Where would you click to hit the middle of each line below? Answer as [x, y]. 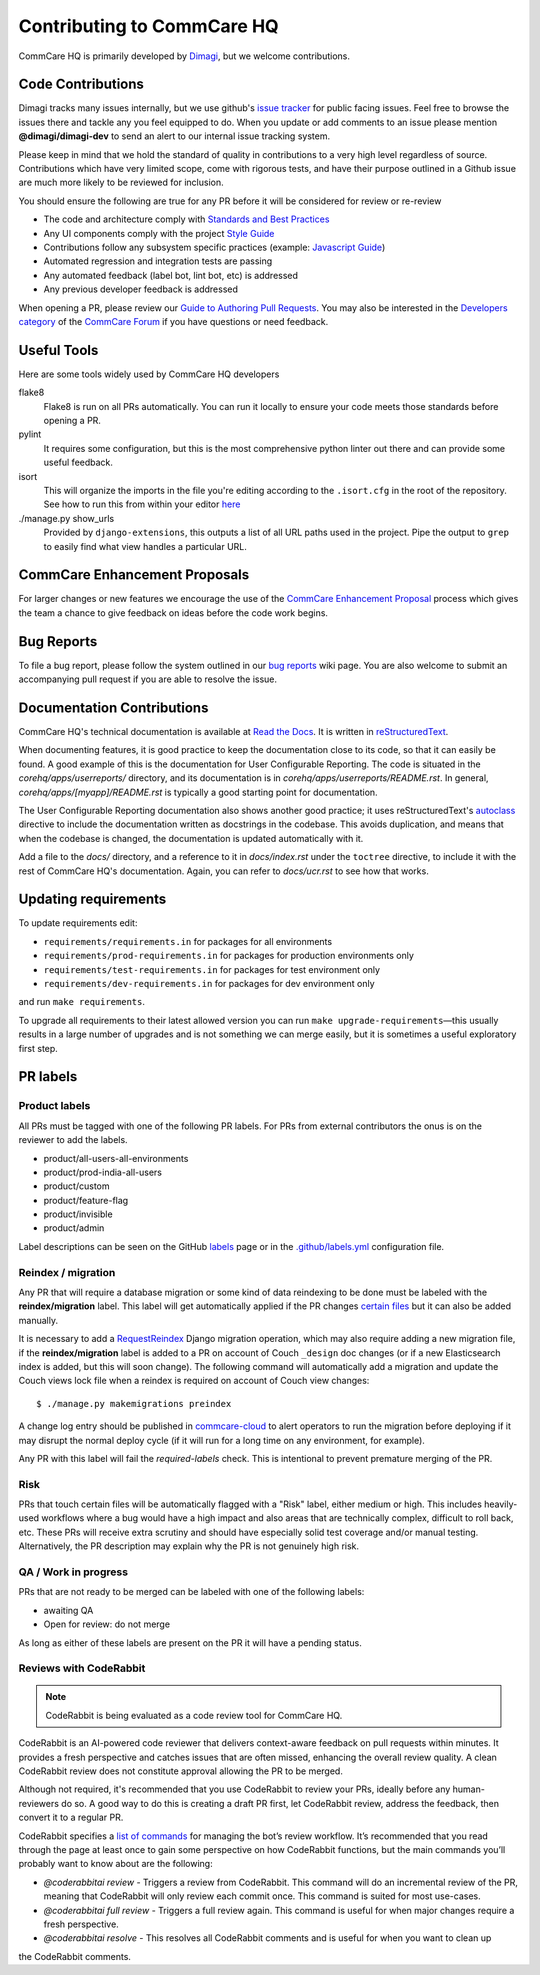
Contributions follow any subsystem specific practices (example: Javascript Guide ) [214, 247]
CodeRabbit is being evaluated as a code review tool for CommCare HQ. [194, 1715]
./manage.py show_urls [66, 518]
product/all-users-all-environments [116, 1158]
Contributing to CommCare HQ [148, 26]
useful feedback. [78, 462]
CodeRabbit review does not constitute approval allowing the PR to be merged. [181, 1771]
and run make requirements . [81, 1002]
